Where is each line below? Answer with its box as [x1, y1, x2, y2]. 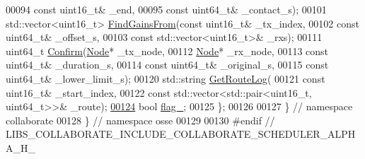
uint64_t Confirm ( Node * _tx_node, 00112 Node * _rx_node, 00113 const [6, 43, 329, 58]
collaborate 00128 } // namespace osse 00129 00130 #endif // [6, 112, 275, 127]
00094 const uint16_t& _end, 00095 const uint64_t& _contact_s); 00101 [6, 2, 327, 16]
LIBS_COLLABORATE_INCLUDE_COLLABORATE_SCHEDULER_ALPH [6, 126, 356, 141]
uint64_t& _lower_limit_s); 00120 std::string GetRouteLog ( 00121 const [6, 71, 325, 86]
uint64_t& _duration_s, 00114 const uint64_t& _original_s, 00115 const [6, 57, 329, 72]
